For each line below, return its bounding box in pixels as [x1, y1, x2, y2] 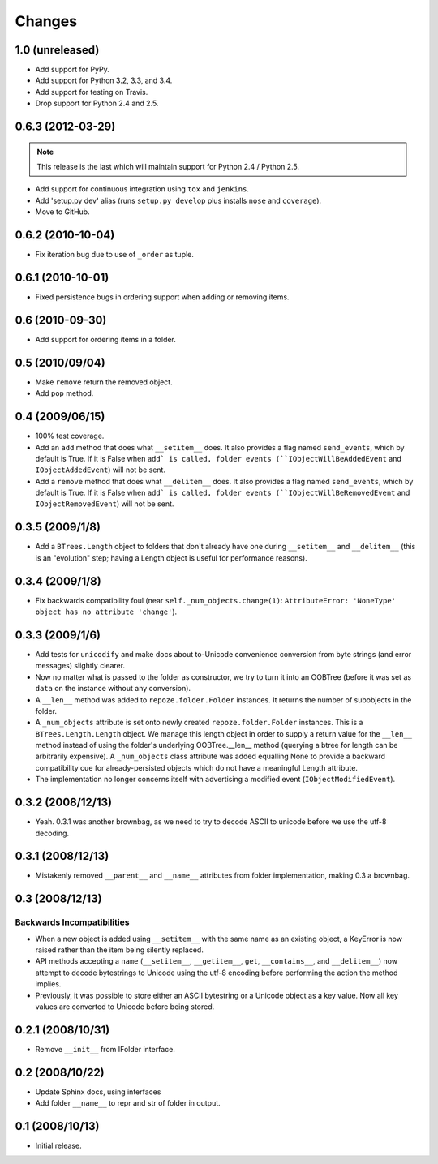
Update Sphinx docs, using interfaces [35, 1087, 161, 1097]
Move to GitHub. [35, 207, 90, 217]
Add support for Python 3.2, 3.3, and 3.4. [35, 75, 173, 85]
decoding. [35, 828, 69, 838]
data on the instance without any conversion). [35, 684, 191, 694]
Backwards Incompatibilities [15, 917, 130, 928]
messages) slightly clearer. [35, 661, 126, 671]
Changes [15, 12, 77, 30]
